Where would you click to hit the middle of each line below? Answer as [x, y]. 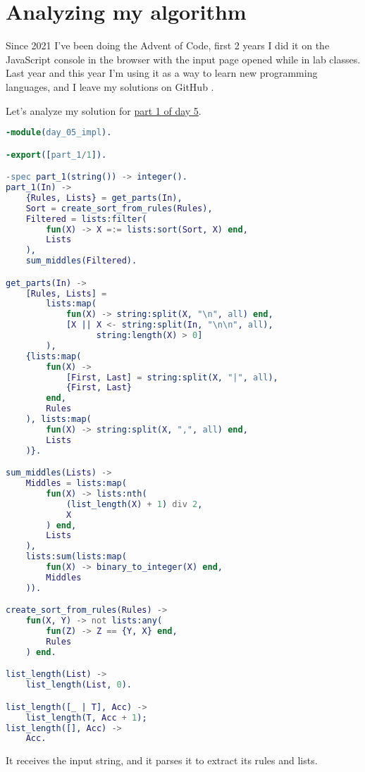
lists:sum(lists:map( [76, 557]
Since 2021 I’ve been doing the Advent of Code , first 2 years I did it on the [168, 45]
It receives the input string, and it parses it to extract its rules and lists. [162, 760]
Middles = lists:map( [76, 484]
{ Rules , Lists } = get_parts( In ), [104, 198]
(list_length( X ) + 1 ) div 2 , [134, 504]
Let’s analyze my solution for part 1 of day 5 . [104, 110]
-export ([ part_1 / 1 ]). [56, 155]
